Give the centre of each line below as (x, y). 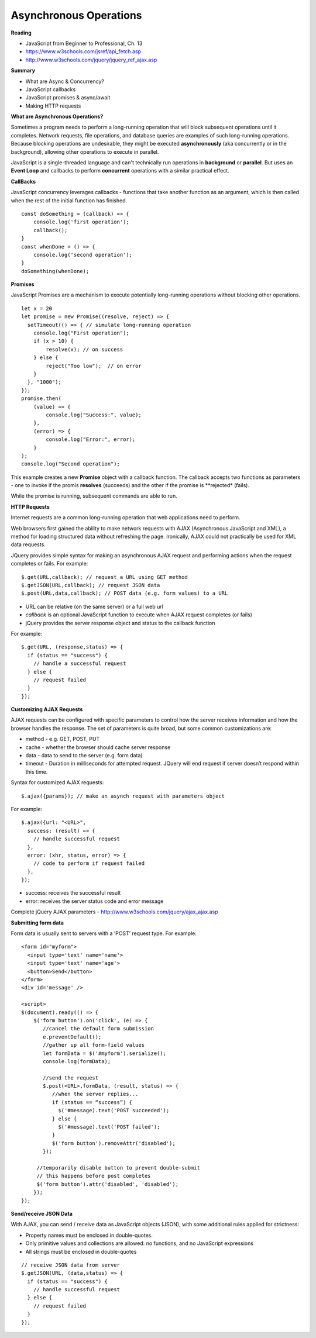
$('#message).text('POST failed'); (109, 1127)
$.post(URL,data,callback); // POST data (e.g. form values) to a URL (125, 593)
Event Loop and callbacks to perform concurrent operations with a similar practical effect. (120, 171)
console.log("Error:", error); (91, 439)
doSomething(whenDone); (55, 271)
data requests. (28, 544)
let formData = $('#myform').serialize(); (105, 1053)
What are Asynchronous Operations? (57, 116)
